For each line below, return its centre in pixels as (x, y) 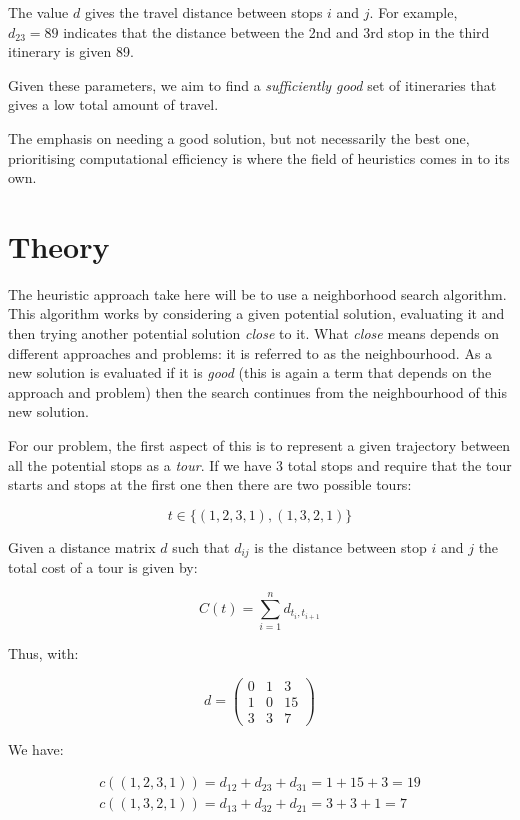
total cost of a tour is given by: (103, 567)
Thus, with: (43, 652)
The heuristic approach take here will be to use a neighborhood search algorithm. (257, 293)
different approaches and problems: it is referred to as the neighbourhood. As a (250, 352)
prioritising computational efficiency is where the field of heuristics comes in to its (259, 157)
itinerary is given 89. (71, 51)
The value (38, 12)
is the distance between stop (340, 546)
